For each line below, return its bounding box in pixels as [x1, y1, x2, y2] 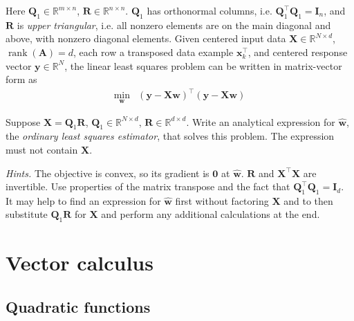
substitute [6, 207, 48, 221]
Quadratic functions [6, 296, 151, 318]
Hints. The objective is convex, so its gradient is [6, 165, 209, 180]
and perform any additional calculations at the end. [101, 207, 320, 221]
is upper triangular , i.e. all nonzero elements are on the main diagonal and [17, 17, 331, 32]
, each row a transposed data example [73, 44, 234, 59]
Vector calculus [6, 248, 153, 277]
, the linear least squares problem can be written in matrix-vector [64, 58, 342, 73]
